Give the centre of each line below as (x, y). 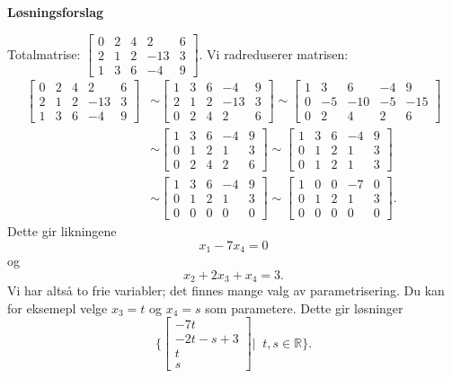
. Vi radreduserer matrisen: (274, 53)
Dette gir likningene (62, 231)
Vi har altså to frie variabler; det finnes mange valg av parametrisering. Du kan (226, 290)
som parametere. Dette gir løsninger (304, 308)
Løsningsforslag (56, 12)
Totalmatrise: (44, 53)
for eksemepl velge (58, 308)
